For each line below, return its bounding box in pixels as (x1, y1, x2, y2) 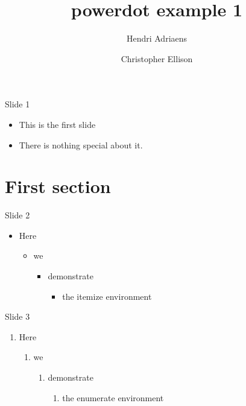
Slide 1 (5, 98, 30, 110)
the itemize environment (62, 290, 152, 302)
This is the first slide (19, 118, 96, 130)
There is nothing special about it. (19, 138, 143, 151)
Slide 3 (5, 310, 30, 323)
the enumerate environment (62, 391, 164, 404)
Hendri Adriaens (126, 32, 188, 45)
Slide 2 (5, 209, 30, 221)
